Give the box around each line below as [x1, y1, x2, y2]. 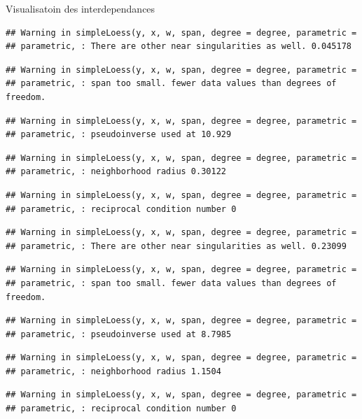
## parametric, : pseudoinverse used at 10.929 [6, 129, 232, 140]
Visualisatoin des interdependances [6, 1, 155, 15]
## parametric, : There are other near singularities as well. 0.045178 [6, 41, 351, 52]
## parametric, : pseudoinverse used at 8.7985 [6, 329, 232, 339]
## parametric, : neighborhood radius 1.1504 [6, 366, 221, 376]
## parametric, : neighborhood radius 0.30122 [6, 166, 226, 177]
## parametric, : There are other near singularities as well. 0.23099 [6, 241, 347, 251]
